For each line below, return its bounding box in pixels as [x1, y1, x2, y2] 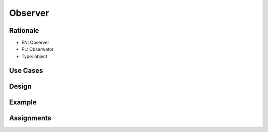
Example [9, 98, 37, 106]
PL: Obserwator [21, 46, 54, 52]
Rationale [9, 26, 39, 35]
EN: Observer [21, 40, 50, 46]
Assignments [9, 114, 52, 122]
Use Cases [9, 66, 43, 74]
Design [9, 82, 32, 90]
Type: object [21, 53, 47, 59]
